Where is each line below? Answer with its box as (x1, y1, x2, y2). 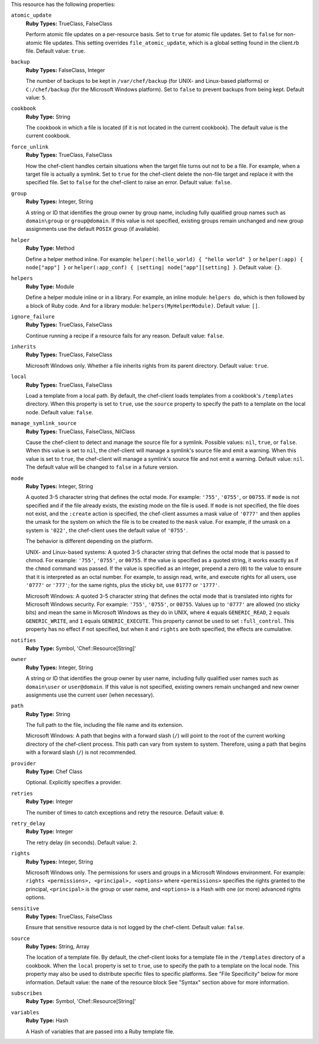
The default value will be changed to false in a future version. (25, 463, 178, 471)
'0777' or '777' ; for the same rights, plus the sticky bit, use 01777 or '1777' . (25, 582, 220, 589)
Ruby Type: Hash (25, 1017, 69, 1024)
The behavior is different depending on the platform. (25, 537, 154, 544)
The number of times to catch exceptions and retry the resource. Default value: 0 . (25, 808, 224, 816)
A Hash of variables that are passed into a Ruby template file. (25, 1027, 175, 1035)
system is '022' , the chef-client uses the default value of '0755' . (25, 527, 188, 534)
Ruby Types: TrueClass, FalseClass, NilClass (25, 428, 135, 435)
